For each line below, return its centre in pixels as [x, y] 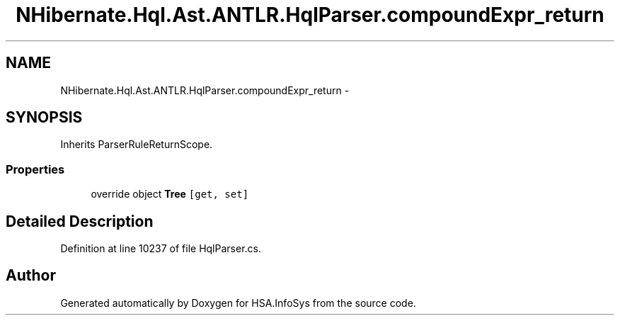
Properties [35, 169]
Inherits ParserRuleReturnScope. [137, 145]
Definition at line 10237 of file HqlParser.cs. [161, 249]
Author [31, 276]
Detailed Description [80, 221]
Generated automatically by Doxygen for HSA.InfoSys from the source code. [238, 303]
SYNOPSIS [44, 118]
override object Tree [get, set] [170, 194]
